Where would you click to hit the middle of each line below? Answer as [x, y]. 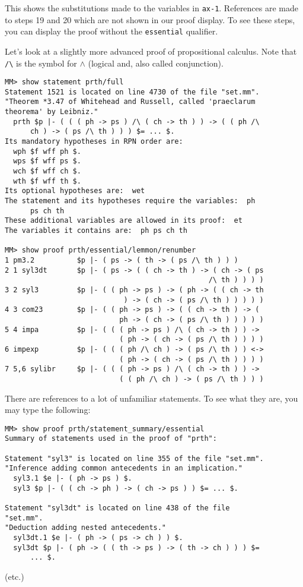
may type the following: [48, 410]
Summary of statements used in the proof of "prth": [111, 439]
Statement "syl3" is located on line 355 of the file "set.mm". [134, 458]
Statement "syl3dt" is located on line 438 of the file [117, 508]
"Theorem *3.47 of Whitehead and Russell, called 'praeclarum [130, 102]
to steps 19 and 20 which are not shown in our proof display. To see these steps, [150, 19]
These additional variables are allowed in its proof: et [124, 221]
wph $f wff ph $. [47, 151]
